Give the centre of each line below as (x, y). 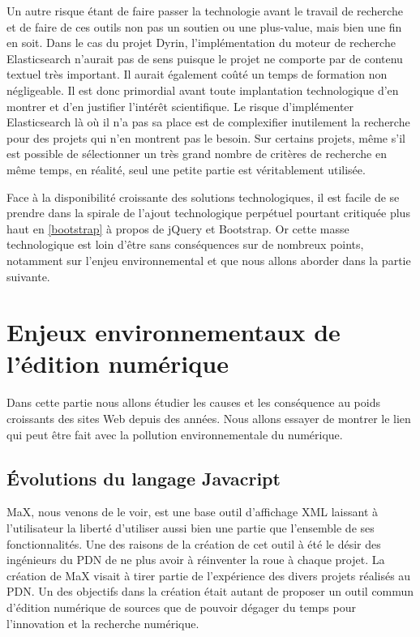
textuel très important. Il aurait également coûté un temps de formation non (197, 74)
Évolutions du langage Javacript (144, 478)
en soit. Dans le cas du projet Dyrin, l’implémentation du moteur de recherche (201, 43)
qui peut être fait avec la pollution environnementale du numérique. (175, 434)
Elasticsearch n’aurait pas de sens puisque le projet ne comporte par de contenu (205, 58)
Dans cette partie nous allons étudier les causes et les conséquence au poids (193, 402)
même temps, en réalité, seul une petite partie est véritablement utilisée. (186, 169)
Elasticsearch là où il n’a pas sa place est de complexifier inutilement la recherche (208, 122)
